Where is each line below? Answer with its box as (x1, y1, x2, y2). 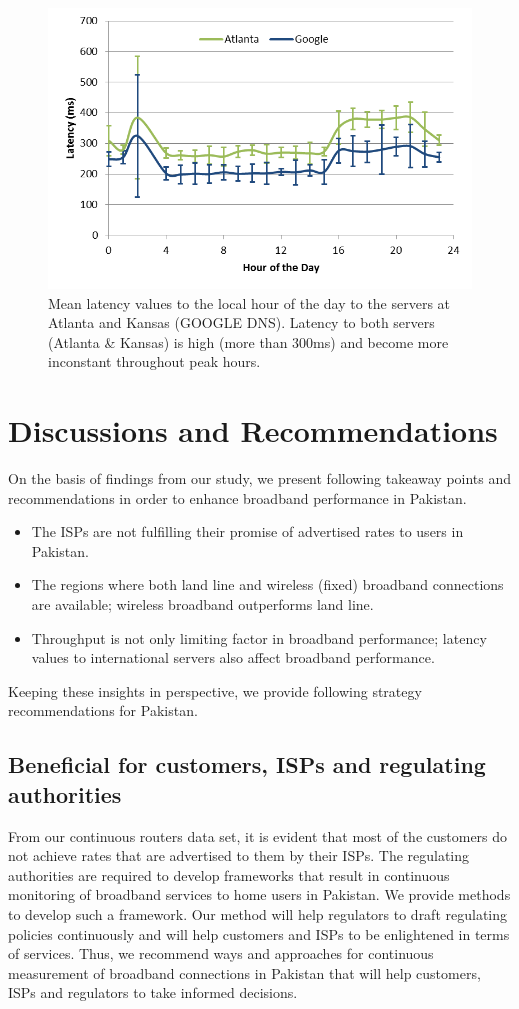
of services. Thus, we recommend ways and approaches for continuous (8, 943, 434, 964)
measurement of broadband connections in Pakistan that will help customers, (8, 962, 481, 983)
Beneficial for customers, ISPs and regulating (8, 749, 486, 780)
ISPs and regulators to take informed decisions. (8, 982, 298, 1003)
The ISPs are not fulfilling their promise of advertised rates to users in (31, 521, 464, 542)
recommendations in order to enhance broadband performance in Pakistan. (8, 487, 467, 508)
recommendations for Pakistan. (8, 700, 198, 721)
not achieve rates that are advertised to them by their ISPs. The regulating (8, 845, 470, 866)
